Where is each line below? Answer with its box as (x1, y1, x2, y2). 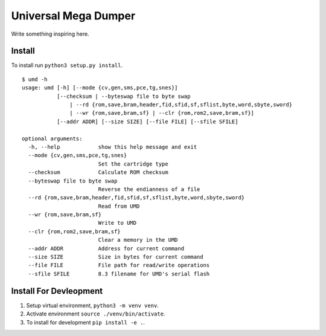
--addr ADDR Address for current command (28, 245, 184, 252)
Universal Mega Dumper (11, 9, 136, 22)
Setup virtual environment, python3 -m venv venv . (26, 302, 159, 309)
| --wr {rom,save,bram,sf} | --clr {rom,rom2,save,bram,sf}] (69, 109, 255, 117)
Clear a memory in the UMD (98, 236, 178, 244)
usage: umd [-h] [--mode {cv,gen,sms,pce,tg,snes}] (22, 85, 178, 91)
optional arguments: (22, 135, 83, 142)
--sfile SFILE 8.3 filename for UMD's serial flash (28, 270, 210, 277)
